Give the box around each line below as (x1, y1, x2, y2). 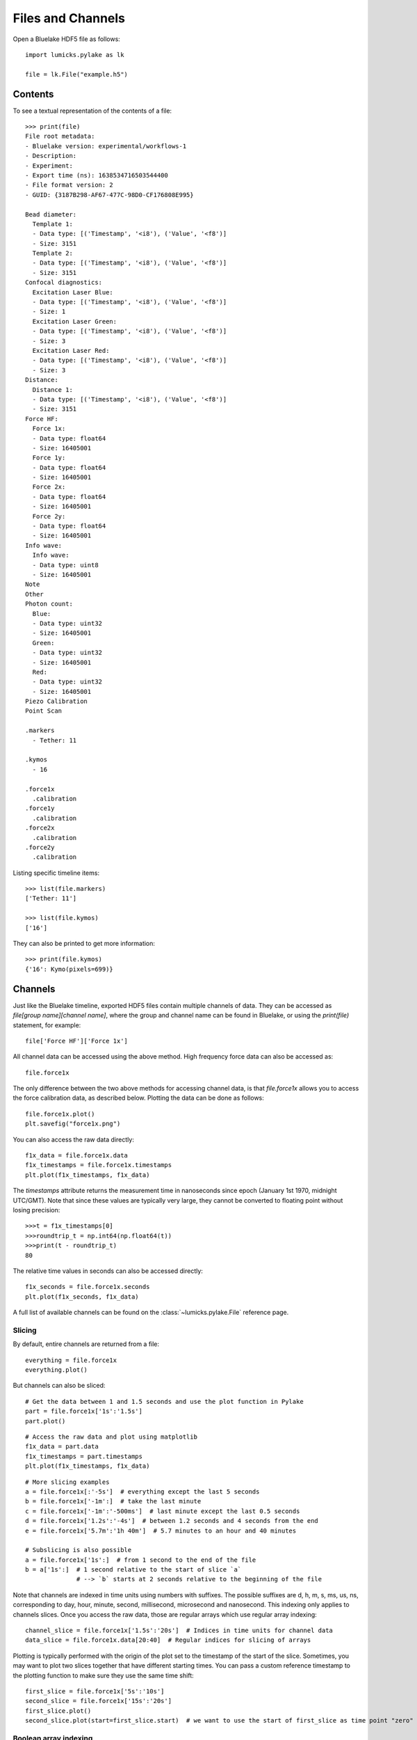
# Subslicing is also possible (25, 1546, 132, 1554)
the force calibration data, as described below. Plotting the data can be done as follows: (13, 1093, 264, 1102)
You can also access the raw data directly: (13, 1135, 135, 1144)
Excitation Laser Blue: (32, 288, 114, 296)
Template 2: (32, 249, 73, 258)
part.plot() (25, 1417, 66, 1425)
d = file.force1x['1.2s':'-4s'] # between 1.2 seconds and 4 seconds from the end (25, 1517, 319, 1525)
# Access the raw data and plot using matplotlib (25, 1432, 198, 1441)
